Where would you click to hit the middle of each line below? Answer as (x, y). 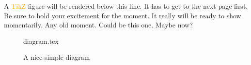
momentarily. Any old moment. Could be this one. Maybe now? (98, 25)
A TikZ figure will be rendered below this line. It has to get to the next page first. (126, 6)
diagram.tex (41, 41)
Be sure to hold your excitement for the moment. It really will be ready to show (123, 15)
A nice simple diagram (57, 57)
